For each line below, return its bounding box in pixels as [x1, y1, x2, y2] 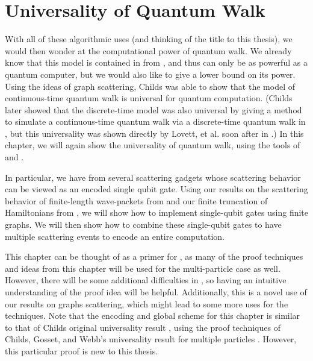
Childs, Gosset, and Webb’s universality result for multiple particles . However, [5, 333, 297, 345]
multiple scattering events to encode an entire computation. [5, 230, 225, 242]
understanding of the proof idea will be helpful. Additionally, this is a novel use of [5, 286, 307, 298]
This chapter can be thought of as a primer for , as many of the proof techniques [5, 250, 303, 263]
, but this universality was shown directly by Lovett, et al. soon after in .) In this [5, 127, 304, 139]
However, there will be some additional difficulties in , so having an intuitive [5, 274, 287, 286]
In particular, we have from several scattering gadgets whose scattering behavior [5, 171, 301, 183]
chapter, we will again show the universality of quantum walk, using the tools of [5, 139, 300, 151]
